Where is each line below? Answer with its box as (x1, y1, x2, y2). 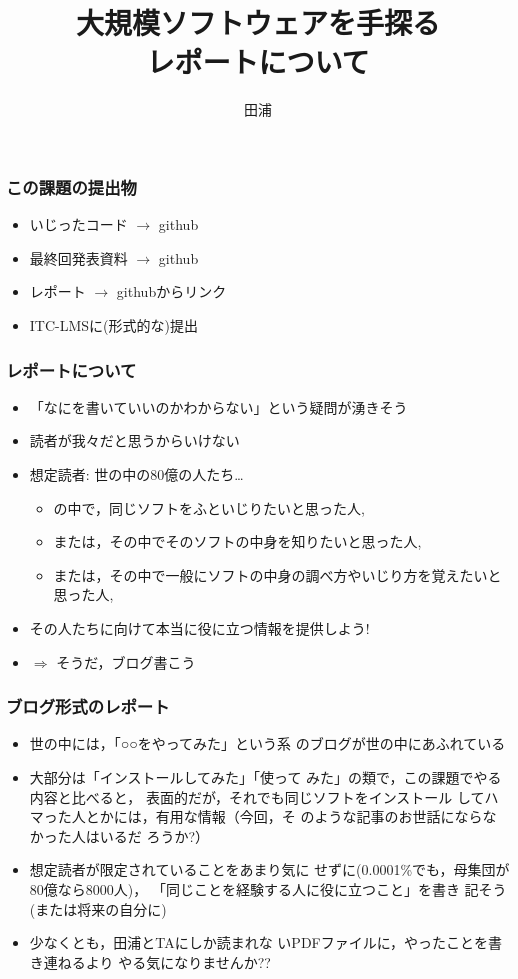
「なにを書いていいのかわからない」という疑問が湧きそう (29, 396, 408, 417)
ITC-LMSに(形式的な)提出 (29, 314, 198, 335)
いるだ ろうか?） (99, 825, 210, 846)
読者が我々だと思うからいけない (29, 430, 240, 451)
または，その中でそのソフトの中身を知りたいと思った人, (53, 531, 422, 552)
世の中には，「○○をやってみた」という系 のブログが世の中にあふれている (29, 733, 506, 754)
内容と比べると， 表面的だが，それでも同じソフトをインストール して (29, 786, 485, 807)
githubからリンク (116, 281, 227, 302)
